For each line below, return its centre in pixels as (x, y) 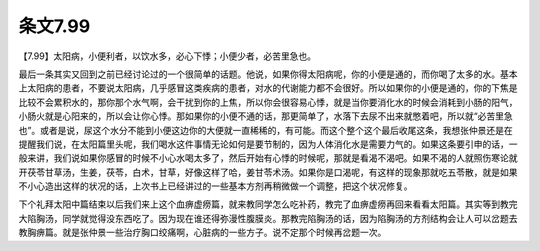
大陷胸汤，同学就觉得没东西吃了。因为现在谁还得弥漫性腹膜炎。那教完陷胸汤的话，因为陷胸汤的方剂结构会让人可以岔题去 (268, 218)
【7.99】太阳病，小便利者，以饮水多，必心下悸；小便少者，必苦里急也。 (167, 56)
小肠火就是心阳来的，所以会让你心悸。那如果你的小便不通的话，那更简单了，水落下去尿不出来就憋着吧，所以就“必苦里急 (266, 116)
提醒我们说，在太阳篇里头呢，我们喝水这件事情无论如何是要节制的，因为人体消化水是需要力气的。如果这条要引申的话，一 (268, 144)
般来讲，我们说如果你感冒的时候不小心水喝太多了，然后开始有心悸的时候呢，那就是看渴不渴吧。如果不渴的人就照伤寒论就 (268, 158)
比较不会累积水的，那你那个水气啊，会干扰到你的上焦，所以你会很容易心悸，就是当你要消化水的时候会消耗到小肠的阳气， (268, 102)
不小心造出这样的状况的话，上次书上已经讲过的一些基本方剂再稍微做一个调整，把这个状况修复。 (215, 186)
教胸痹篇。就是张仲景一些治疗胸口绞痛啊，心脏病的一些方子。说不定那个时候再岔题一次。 (202, 232)
